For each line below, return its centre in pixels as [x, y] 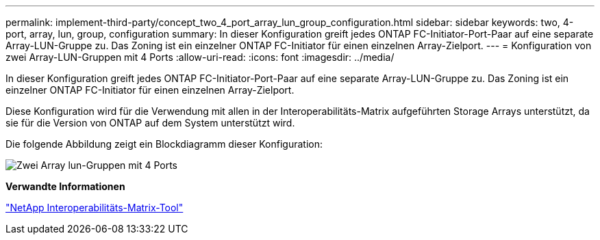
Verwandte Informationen [65, 186]
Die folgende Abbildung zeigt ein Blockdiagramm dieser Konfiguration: [164, 144]
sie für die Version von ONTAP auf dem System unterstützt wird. [150, 123]
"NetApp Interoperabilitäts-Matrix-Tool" [95, 208]
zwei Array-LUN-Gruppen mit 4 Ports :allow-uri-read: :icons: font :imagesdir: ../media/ [200, 57]
